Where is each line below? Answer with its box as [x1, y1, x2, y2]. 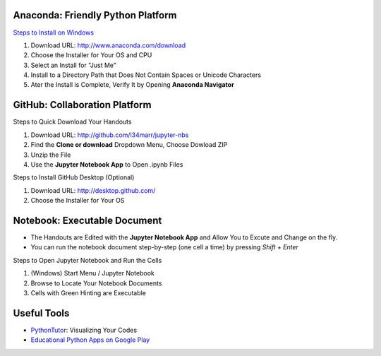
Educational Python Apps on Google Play [30, 336, 150, 344]
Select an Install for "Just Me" [30, 61, 116, 69]
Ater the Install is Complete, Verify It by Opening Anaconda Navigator [30, 81, 234, 89]
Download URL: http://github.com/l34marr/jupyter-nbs [30, 131, 189, 139]
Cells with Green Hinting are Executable [30, 288, 146, 297]
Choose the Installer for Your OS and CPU [30, 51, 152, 59]
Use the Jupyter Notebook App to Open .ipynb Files [30, 160, 183, 169]
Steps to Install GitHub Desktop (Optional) [13, 173, 135, 182]
